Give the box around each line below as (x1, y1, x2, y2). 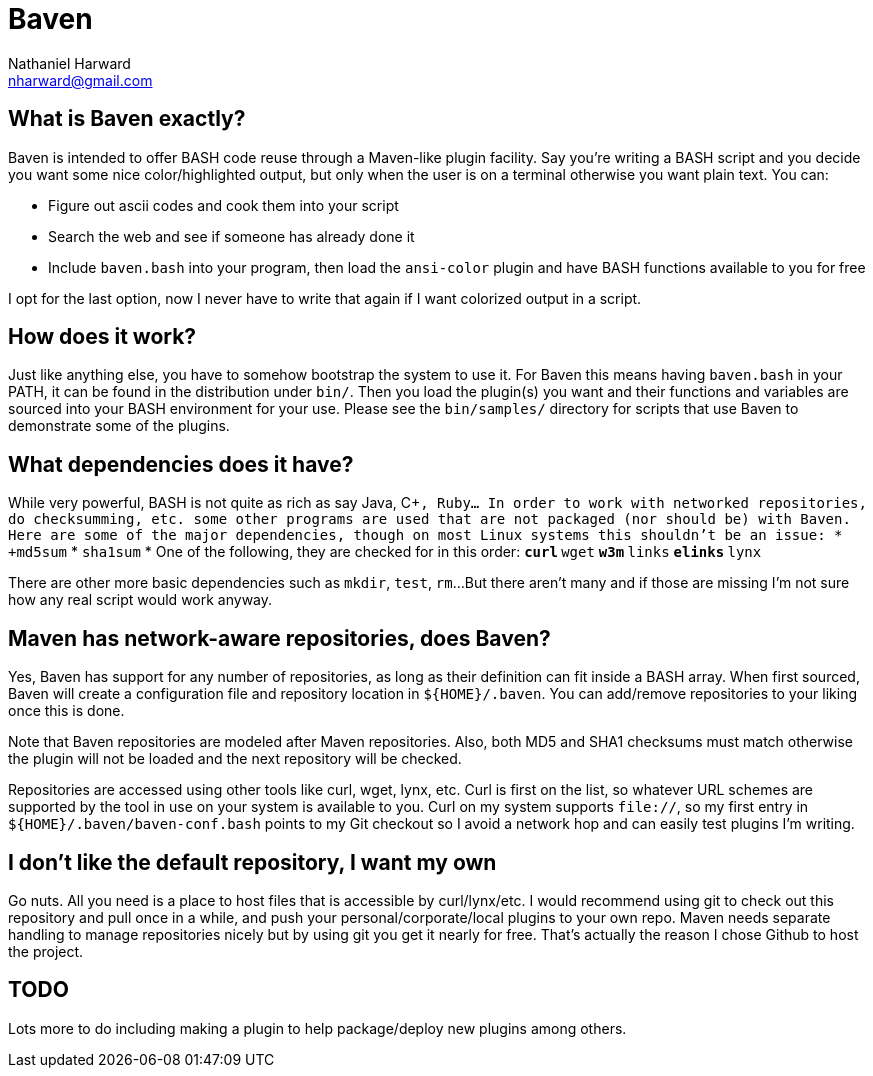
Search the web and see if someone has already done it (48, 227, 415, 245)
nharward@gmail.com (8, 71, 153, 89)
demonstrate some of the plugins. (8, 417, 230, 435)
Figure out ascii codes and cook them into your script (48, 196, 399, 214)
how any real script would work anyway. (8, 591, 273, 609)
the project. (8, 942, 84, 960)
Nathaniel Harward (8, 54, 131, 72)
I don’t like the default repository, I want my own (8, 849, 497, 875)
